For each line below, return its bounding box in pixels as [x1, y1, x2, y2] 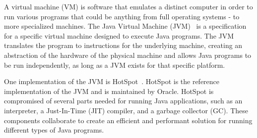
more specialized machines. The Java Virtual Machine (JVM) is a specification [4, 21, 247, 31]
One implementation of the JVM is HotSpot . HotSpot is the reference [4, 76, 220, 87]
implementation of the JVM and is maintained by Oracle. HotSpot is [4, 86, 214, 96]
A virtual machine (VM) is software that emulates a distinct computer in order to [4, 1, 253, 11]
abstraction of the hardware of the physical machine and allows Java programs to [4, 49, 252, 60]
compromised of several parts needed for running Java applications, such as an [4, 95, 243, 106]
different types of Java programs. [4, 125, 104, 135]
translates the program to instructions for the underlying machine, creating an [4, 40, 243, 50]
